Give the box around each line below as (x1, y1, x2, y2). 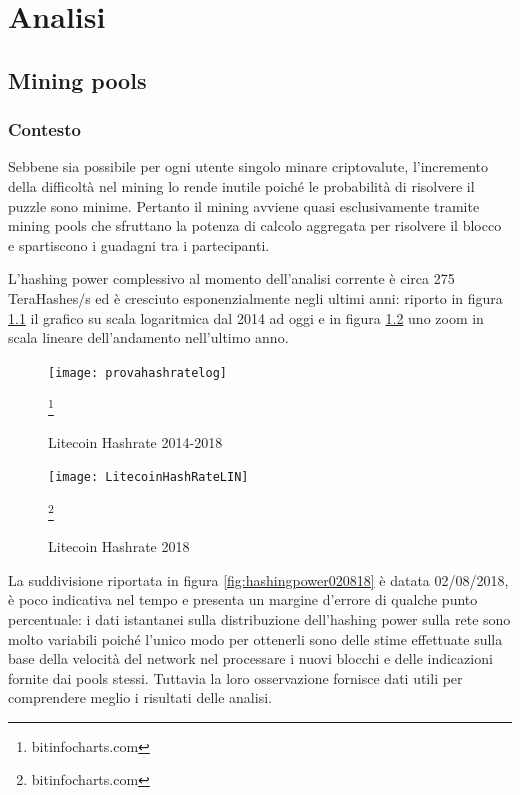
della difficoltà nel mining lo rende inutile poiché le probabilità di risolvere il (8, 175, 475, 196)
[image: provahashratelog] (48, 365, 227, 380)
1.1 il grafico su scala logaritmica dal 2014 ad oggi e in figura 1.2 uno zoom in (8, 307, 484, 328)
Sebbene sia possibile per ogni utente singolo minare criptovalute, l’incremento (8, 156, 488, 177)
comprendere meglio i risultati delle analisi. (8, 687, 272, 708)
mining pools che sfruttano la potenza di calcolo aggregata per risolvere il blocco (8, 215, 502, 236)
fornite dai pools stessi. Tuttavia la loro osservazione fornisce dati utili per (8, 667, 463, 688)
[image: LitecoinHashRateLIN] (48, 470, 249, 485)
